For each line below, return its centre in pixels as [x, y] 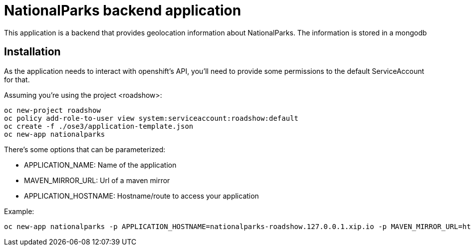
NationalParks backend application [123, 10]
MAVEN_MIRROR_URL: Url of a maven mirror [97, 180]
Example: [19, 211]
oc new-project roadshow [52, 110]
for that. [17, 79]
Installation [32, 52]
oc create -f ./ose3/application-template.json [99, 126]
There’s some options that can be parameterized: [85, 149]
